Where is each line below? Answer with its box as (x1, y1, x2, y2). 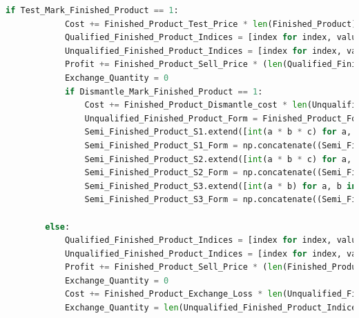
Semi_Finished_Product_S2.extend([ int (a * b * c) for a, (84, 154, 352, 164)
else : (45, 221, 70, 232)
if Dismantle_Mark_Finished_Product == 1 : (64, 86, 263, 97)
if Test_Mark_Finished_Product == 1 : (6, 6, 179, 15)
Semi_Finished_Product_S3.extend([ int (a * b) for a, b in (84, 181, 357, 191)
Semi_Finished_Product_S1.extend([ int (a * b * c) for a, (84, 127, 352, 137)
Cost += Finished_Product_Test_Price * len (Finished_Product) (64, 19, 357, 29)
